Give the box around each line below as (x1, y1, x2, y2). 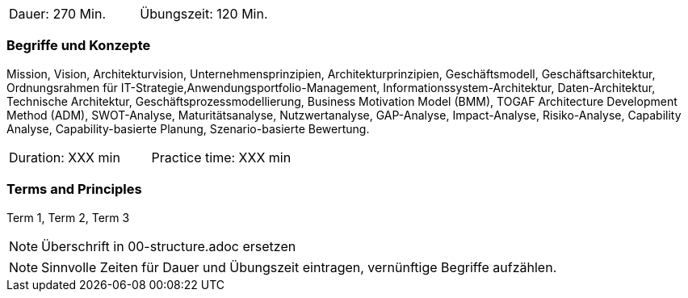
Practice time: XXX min (151, 149, 292, 166)
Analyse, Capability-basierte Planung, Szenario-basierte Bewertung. (6, 121, 370, 136)
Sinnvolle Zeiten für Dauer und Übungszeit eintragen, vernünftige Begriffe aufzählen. (41, 258, 557, 275)
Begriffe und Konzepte (6, 37, 151, 54)
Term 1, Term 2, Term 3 (6, 210, 130, 225)
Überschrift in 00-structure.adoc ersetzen (41, 237, 296, 254)
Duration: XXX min (9, 149, 120, 166)
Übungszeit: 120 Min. (140, 6, 268, 22)
